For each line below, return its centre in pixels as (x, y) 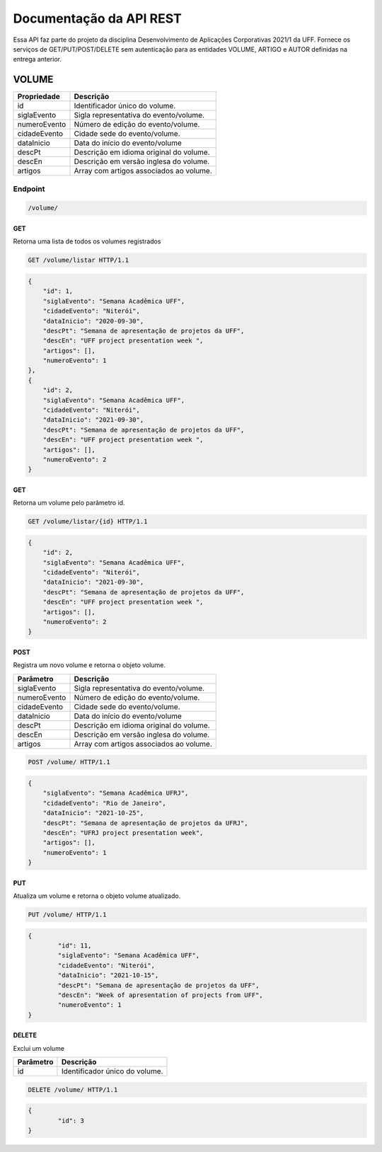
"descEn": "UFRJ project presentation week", (123, 833)
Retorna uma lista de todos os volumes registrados (87, 241)
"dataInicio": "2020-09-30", (93, 321)
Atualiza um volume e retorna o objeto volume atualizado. (97, 896)
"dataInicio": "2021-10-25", (93, 813)
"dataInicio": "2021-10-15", (108, 975)
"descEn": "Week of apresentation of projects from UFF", (160, 995)
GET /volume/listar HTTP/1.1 (79, 260)
